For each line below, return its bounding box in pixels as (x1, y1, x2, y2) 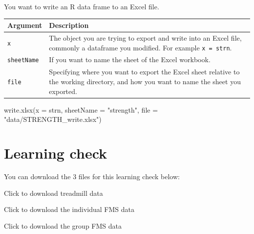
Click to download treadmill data (4, 187, 103, 198)
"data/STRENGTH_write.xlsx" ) (4, 114, 102, 124)
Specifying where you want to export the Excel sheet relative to (49, 67, 240, 77)
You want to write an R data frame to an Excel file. (4, 1, 159, 11)
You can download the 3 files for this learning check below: (4, 171, 180, 181)
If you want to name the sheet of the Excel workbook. (49, 54, 211, 65)
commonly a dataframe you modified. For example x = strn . (49, 42, 232, 52)
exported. (49, 86, 77, 96)
